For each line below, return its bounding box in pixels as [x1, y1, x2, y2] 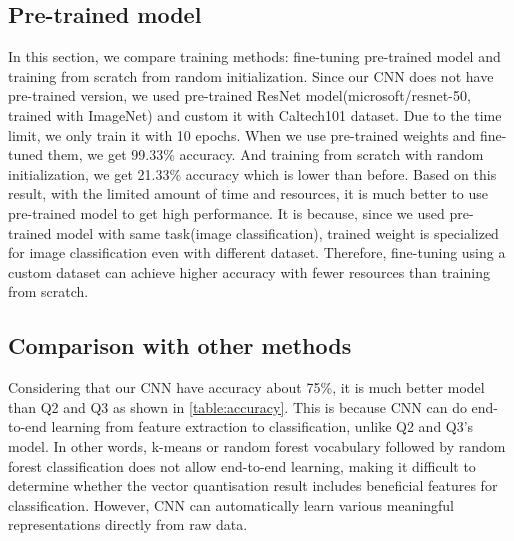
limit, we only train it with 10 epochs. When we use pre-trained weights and [8, 124, 476, 145]
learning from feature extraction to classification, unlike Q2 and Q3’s [51, 416, 474, 437]
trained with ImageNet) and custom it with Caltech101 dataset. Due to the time [8, 104, 502, 125]
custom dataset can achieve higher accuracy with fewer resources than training [8, 261, 490, 282]
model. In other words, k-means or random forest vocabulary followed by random [8, 435, 506, 456]
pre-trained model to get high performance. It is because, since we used [8, 202, 445, 223]
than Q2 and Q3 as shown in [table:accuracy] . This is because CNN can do [8, 396, 467, 417]
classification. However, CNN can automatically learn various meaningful [8, 494, 455, 515]
